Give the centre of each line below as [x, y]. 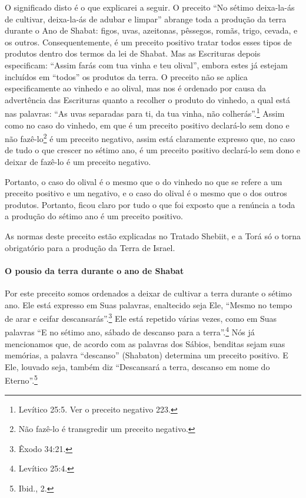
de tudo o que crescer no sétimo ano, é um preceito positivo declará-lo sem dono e [153, 150]
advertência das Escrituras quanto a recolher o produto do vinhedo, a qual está [147, 99]
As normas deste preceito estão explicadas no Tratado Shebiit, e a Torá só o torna [153, 236]
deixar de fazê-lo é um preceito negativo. [78, 162]
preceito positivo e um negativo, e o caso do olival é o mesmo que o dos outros [146, 193]
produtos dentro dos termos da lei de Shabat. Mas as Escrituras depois [133, 53]
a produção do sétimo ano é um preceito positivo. [94, 216]
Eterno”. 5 [21, 380]
